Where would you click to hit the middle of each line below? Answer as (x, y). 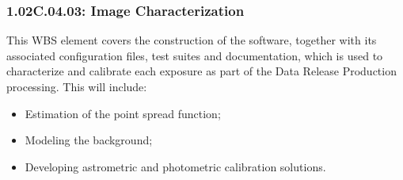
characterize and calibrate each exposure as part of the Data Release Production (201, 71)
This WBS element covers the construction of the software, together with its (192, 40)
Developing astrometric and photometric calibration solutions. (175, 166)
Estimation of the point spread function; (123, 113)
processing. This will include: (77, 86)
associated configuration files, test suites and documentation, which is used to (195, 55)
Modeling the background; (89, 140)
